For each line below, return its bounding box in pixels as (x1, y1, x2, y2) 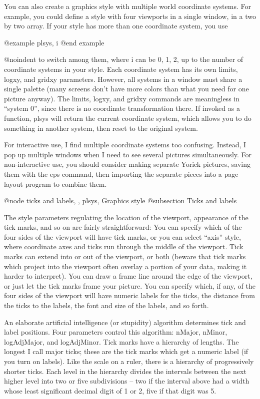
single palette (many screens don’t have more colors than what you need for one (4, 83, 249, 94)
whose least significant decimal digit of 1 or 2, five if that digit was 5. (4, 385, 216, 396)
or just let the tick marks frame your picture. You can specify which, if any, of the (4, 280, 255, 291)
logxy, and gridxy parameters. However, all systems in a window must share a (4, 73, 242, 84)
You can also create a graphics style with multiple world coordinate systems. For (4, 1, 251, 11)
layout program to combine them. (4, 178, 107, 189)
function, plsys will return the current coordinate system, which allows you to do (4, 112, 251, 123)
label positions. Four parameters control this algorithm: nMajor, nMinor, (4, 327, 227, 337)
